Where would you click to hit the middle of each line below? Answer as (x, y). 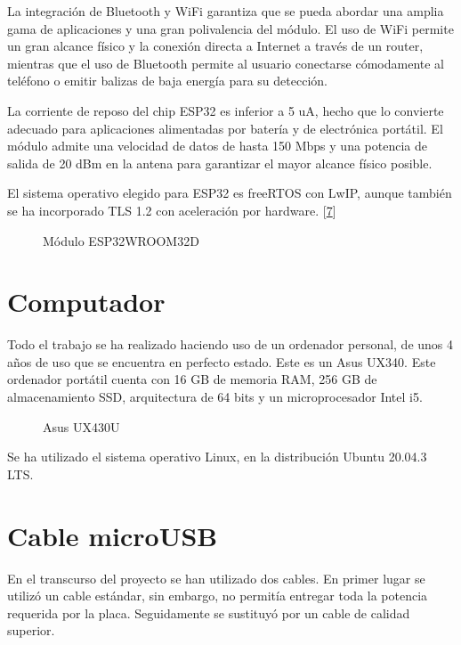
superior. (31, 630)
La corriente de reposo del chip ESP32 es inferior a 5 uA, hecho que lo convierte (226, 110)
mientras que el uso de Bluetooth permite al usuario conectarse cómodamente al (226, 63)
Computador (86, 302)
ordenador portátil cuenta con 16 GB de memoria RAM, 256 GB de (192, 379)
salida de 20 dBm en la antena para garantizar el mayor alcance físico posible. (220, 163)
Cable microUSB (113, 535)
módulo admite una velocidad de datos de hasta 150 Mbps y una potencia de (217, 146)
